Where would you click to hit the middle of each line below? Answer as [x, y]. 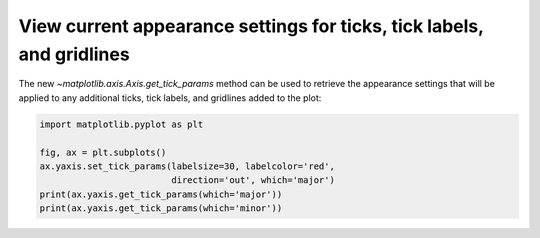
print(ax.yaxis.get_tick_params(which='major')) [161, 194]
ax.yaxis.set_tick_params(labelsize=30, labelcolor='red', [187, 166]
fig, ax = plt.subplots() [103, 152]
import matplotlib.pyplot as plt [121, 124]
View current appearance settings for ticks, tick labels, [251, 26]
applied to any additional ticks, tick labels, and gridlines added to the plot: [170, 97]
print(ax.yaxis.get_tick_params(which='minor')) [161, 208]
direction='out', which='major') [253, 180]
